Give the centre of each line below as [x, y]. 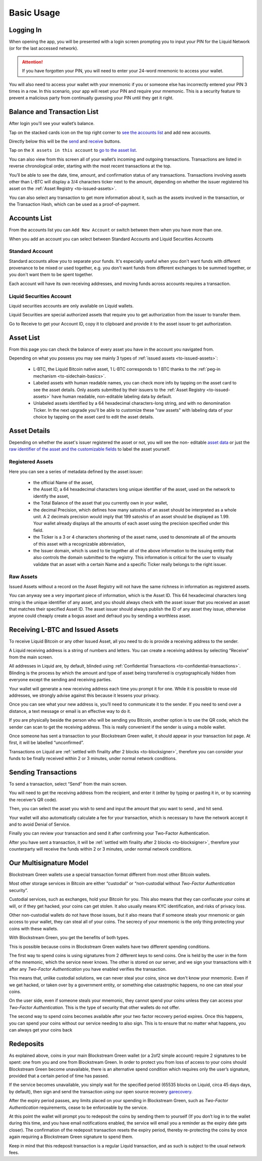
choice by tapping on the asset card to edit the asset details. [94, 417]
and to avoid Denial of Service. [40, 824]
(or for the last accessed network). [44, 48]
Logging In [25, 30]
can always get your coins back [41, 1030]
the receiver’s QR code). [33, 799]
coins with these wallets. [33, 928]
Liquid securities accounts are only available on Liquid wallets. [71, 306]
